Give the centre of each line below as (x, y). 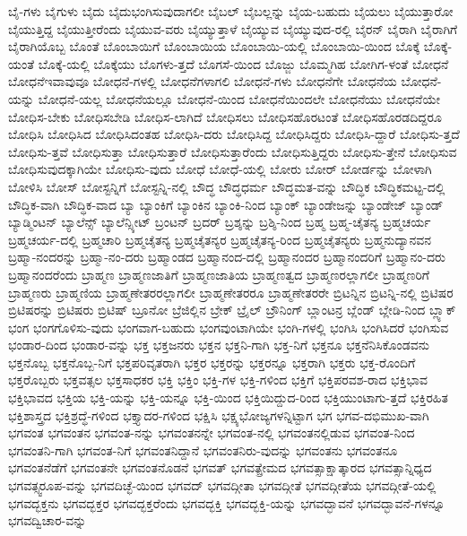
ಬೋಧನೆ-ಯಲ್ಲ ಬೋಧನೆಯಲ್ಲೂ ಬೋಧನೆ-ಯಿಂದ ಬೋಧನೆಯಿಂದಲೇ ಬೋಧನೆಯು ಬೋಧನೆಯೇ (239, 98)
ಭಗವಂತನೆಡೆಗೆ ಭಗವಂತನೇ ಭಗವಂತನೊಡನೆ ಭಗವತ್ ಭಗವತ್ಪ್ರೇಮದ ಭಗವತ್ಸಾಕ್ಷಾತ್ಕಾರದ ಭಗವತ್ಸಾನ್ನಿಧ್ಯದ (220, 467)
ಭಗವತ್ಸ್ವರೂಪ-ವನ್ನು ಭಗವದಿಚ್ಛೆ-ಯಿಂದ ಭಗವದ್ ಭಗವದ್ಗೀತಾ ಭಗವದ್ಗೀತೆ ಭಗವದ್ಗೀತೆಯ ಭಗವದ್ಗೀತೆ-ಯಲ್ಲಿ (222, 485)
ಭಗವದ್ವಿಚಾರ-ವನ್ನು (48, 520)
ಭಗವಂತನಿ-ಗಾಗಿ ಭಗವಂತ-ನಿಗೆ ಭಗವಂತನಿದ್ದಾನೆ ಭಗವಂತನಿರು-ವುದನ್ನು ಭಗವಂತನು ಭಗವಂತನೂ (203, 450)
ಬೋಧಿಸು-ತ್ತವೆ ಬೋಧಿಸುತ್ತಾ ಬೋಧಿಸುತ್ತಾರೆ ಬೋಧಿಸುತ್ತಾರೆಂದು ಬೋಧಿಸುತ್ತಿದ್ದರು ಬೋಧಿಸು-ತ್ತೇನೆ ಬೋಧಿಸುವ (233, 151)
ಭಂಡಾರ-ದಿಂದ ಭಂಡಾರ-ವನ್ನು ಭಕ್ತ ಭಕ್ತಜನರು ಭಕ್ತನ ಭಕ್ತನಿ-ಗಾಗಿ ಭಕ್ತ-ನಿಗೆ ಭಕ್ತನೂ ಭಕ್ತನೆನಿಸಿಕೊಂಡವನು (219, 345)
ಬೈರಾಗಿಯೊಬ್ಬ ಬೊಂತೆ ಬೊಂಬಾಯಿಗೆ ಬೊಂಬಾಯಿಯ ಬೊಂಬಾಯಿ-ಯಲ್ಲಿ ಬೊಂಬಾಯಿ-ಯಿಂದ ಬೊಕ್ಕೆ (214, 46)
